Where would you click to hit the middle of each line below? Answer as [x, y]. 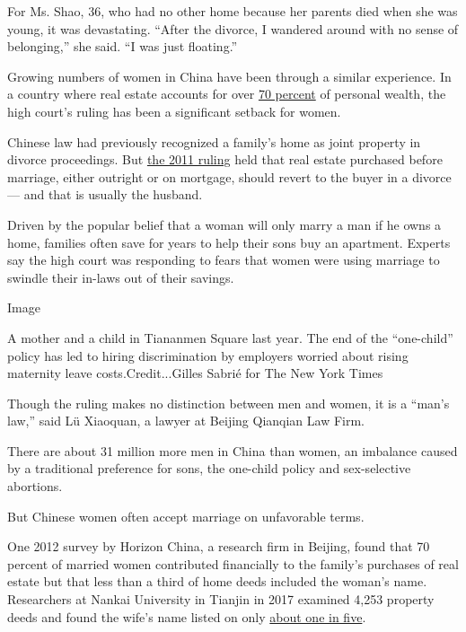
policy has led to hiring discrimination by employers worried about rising [208, 355]
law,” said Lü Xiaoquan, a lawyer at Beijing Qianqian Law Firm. [186, 421]
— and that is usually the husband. [105, 194]
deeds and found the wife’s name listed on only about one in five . [187, 616]
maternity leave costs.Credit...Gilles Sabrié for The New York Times [195, 373]
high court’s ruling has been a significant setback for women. [174, 111]
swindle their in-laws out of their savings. [121, 277]
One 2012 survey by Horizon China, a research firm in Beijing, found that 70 [219, 546]
